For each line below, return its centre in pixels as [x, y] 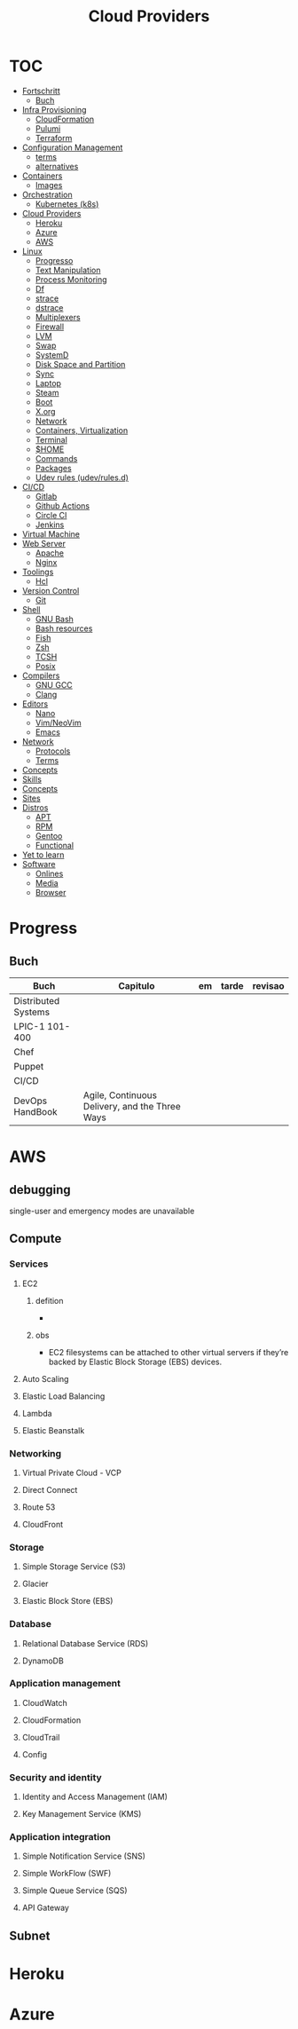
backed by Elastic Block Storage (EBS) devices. [135, 1362]
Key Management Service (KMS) [82, 1814]
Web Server [44, 543]
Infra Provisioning [54, 109]
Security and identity [55, 1777]
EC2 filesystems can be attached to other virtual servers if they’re [169, 1352]
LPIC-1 [29, 1026]
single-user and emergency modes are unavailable [102, 1211]
